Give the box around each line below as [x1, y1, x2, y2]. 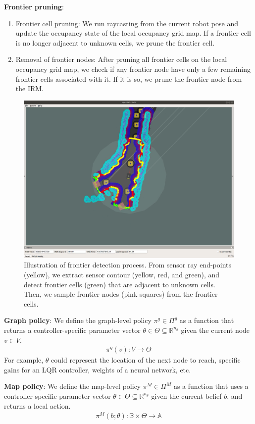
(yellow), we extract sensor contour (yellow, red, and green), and [24, 269, 220, 279]
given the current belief [151, 390, 222, 401]
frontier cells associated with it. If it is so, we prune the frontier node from [15, 73, 242, 84]
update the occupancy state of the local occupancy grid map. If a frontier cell [15, 28, 251, 38]
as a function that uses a [173, 381, 249, 391]
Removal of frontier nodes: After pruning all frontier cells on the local [15, 54, 227, 64]
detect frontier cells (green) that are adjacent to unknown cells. [24, 279, 215, 289]
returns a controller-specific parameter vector [4, 324, 141, 335]
